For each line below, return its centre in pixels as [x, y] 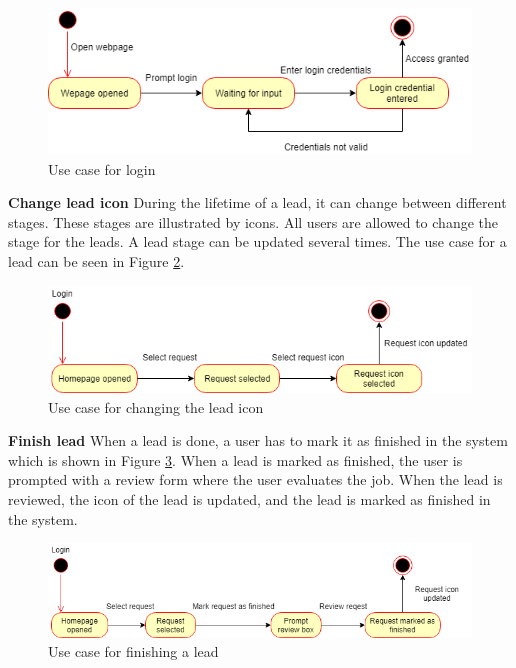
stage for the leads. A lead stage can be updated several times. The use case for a [257, 241]
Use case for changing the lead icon [156, 406]
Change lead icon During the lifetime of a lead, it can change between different [257, 202]
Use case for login [102, 168]
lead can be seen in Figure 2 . [96, 260]
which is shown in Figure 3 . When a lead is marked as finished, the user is [235, 459]
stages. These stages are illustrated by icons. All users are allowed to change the [253, 221]
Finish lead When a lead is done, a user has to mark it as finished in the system [258, 440]
